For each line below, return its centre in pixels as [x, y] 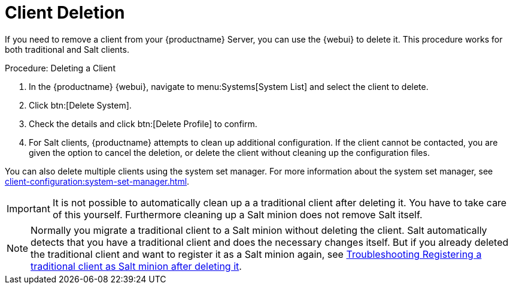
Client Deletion [65, 13]
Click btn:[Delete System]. [80, 105]
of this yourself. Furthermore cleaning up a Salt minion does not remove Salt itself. [237, 214]
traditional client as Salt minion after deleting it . [136, 266]
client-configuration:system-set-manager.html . [97, 181]
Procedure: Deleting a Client [60, 68]
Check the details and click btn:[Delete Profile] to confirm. [143, 124]
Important [28, 208]
